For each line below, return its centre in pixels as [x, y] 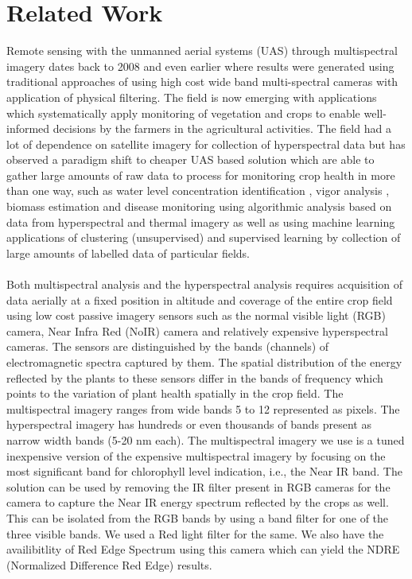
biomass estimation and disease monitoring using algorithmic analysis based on [199, 206]
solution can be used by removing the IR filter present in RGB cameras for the [198, 486]
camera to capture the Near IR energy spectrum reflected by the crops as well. [198, 502]
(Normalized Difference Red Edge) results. [109, 564]
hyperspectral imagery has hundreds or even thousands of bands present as [189, 424]
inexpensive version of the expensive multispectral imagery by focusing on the [196, 455]
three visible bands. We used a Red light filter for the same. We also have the [195, 533]
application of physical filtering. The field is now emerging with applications [192, 97]
